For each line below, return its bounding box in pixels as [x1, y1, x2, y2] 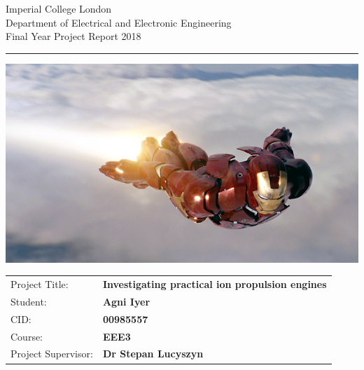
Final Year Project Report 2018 [6, 29, 141, 43]
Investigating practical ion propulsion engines [102, 277, 327, 292]
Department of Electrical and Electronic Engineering [6, 15, 232, 29]
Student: [10, 294, 47, 308]
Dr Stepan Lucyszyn [102, 346, 204, 361]
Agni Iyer [102, 294, 150, 308]
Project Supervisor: [10, 346, 93, 361]
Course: [10, 329, 43, 343]
